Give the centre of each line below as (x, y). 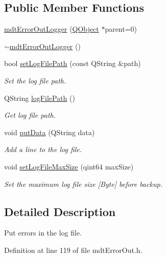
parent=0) (121, 29)
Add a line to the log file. (43, 149)
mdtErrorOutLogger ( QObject (52, 29)
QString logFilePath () (40, 98)
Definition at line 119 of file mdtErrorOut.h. (73, 250)
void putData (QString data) (50, 132)
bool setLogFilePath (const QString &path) (73, 63)
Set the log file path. (35, 80)
